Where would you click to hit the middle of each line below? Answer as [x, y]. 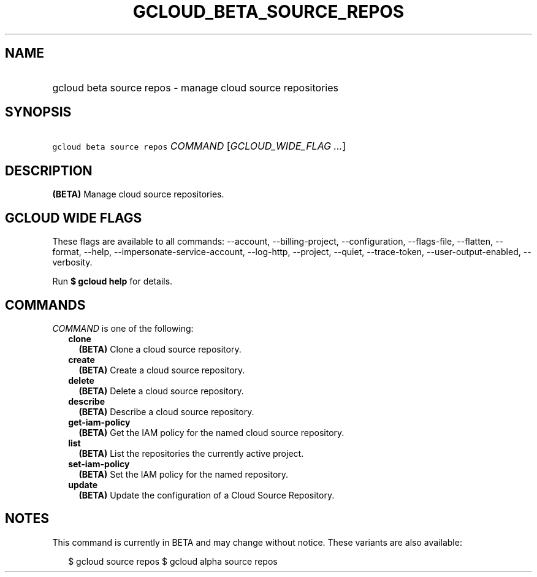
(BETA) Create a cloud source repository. [162, 370]
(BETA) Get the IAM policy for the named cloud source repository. [211, 432]
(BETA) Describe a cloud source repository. [166, 411]
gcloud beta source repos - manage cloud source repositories [195, 87]
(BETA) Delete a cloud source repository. [161, 391]
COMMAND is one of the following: [123, 328]
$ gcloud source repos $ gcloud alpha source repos [173, 561]
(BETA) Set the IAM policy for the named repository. [184, 474]
